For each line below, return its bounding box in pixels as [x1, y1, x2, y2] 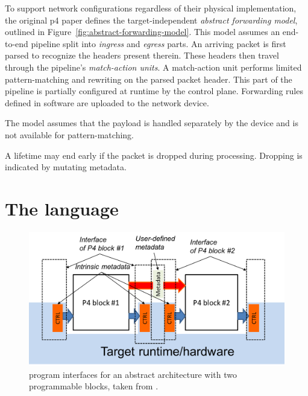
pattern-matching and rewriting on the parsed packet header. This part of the [5, 72, 292, 85]
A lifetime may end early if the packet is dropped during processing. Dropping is [5, 148, 303, 161]
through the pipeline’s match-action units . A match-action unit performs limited [5, 60, 302, 73]
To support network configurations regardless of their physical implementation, [5, 2, 297, 14]
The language [5, 196, 119, 220]
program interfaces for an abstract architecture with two [29, 368, 237, 380]
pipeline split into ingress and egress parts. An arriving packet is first [31, 37, 286, 49]
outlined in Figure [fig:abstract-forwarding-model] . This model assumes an [5, 25, 280, 38]
